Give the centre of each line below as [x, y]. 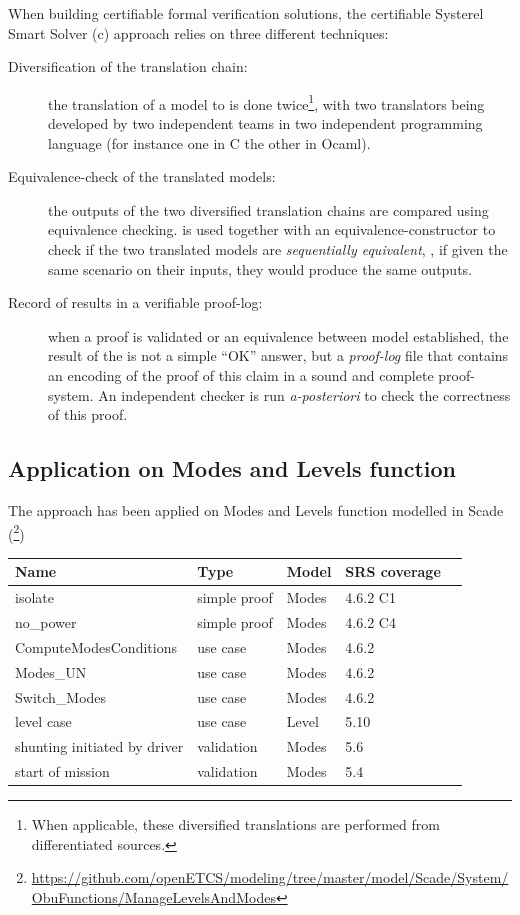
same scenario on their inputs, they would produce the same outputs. [260, 268]
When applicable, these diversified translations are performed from [235, 824]
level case [43, 721]
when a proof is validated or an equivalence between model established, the [278, 335]
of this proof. [88, 414]
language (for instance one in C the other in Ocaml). [209, 142]
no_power [46, 621]
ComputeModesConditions [96, 646]
